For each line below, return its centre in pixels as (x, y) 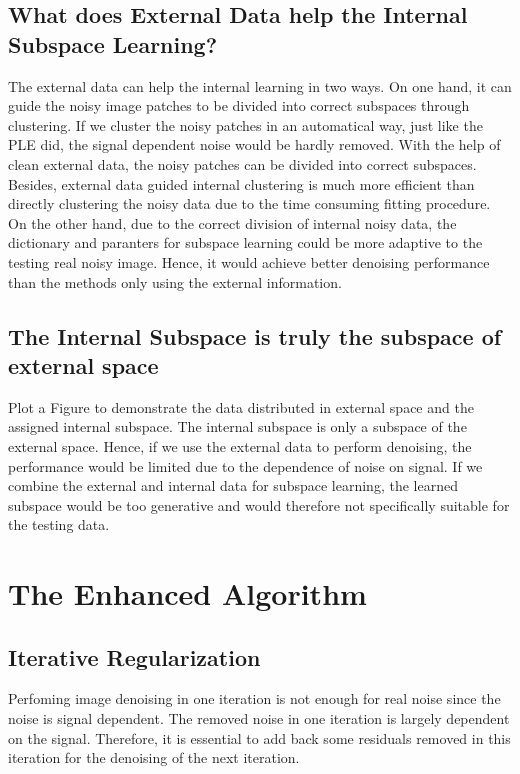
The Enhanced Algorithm (187, 593)
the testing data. (59, 524)
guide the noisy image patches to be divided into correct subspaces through (239, 105)
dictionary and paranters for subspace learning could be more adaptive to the (245, 242)
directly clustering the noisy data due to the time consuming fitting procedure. (249, 203)
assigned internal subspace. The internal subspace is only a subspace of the (237, 426)
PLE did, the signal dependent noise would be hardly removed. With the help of (254, 144)
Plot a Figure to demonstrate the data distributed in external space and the (241, 406)
